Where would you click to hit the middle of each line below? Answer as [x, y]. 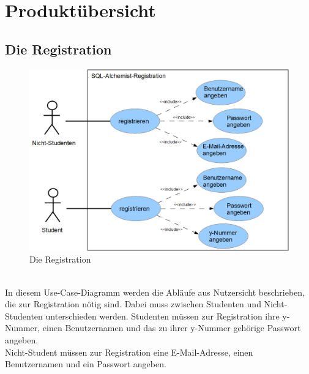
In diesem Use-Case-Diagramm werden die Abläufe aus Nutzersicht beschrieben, [155, 292]
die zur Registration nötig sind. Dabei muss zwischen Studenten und [133, 304]
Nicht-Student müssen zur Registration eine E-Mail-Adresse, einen [129, 352]
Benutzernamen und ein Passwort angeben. [86, 364]
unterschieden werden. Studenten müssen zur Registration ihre [162, 316]
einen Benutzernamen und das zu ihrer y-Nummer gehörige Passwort [172, 328]
